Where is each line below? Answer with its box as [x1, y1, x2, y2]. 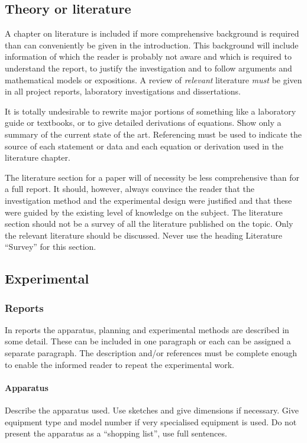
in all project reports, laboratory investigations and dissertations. [5, 85, 241, 97]
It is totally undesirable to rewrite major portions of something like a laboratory [5, 105, 296, 117]
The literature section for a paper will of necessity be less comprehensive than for [5, 171, 300, 183]
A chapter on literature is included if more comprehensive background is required [5, 27, 299, 40]
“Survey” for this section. [5, 240, 96, 253]
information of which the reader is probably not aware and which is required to [5, 50, 292, 63]
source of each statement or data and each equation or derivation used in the [5, 139, 283, 152]
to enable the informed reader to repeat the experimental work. [5, 358, 234, 370]
